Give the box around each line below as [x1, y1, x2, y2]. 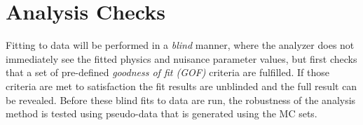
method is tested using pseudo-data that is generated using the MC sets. [6, 106, 317, 121]
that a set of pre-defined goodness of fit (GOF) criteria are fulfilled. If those [6, 65, 329, 80]
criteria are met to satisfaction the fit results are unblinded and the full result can [6, 78, 357, 93]
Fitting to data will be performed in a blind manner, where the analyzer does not [6, 38, 355, 52]
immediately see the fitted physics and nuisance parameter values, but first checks [6, 51, 357, 66]
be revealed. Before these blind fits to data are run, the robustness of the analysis [6, 92, 356, 107]
